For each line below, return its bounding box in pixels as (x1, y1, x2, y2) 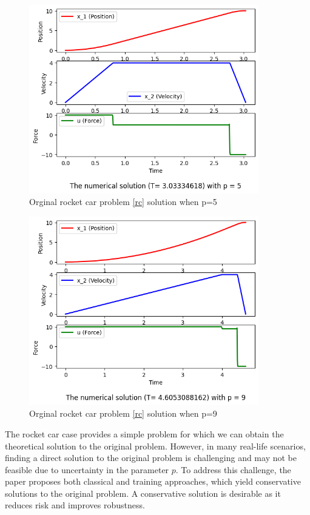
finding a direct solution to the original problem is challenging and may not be (5, 451, 297, 464)
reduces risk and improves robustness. (5, 499, 145, 511)
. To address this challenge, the (175, 463, 291, 476)
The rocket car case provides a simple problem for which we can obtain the (5, 427, 284, 440)
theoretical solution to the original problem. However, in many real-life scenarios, (5, 439, 306, 452)
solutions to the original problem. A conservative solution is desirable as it (5, 486, 281, 499)
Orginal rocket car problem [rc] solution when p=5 (29, 195, 217, 208)
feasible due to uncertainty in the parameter (5, 463, 169, 476)
